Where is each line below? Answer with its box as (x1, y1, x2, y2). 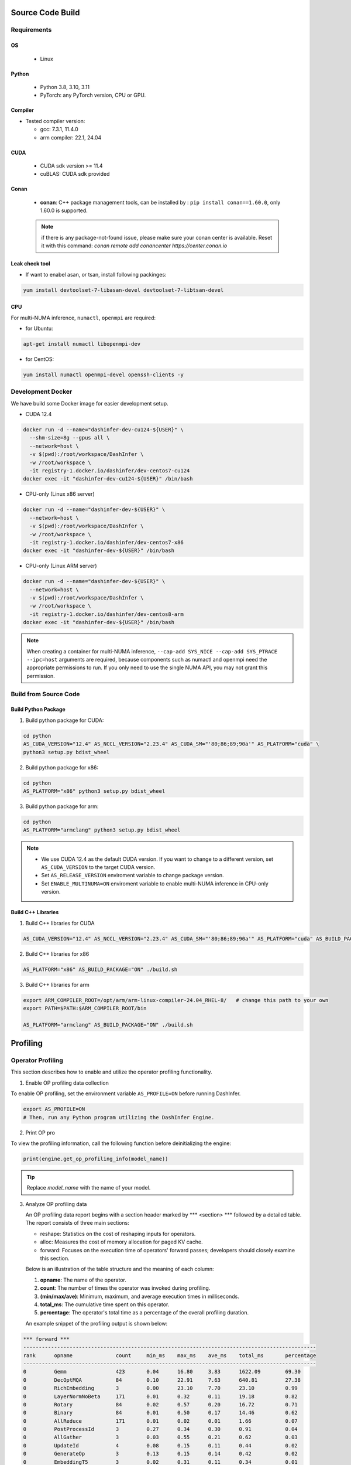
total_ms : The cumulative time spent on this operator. (40, 1301, 170, 1308)
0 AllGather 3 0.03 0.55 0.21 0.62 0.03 (23, 1434, 298, 1441)
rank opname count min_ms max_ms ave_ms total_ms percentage (23, 1352, 316, 1359)
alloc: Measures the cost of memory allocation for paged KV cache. (40, 1238, 203, 1245)
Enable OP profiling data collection (25, 1079, 109, 1086)
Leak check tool (11, 260, 50, 267)
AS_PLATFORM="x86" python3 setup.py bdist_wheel (23, 788, 166, 794)
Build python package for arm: (25, 803, 99, 810)
